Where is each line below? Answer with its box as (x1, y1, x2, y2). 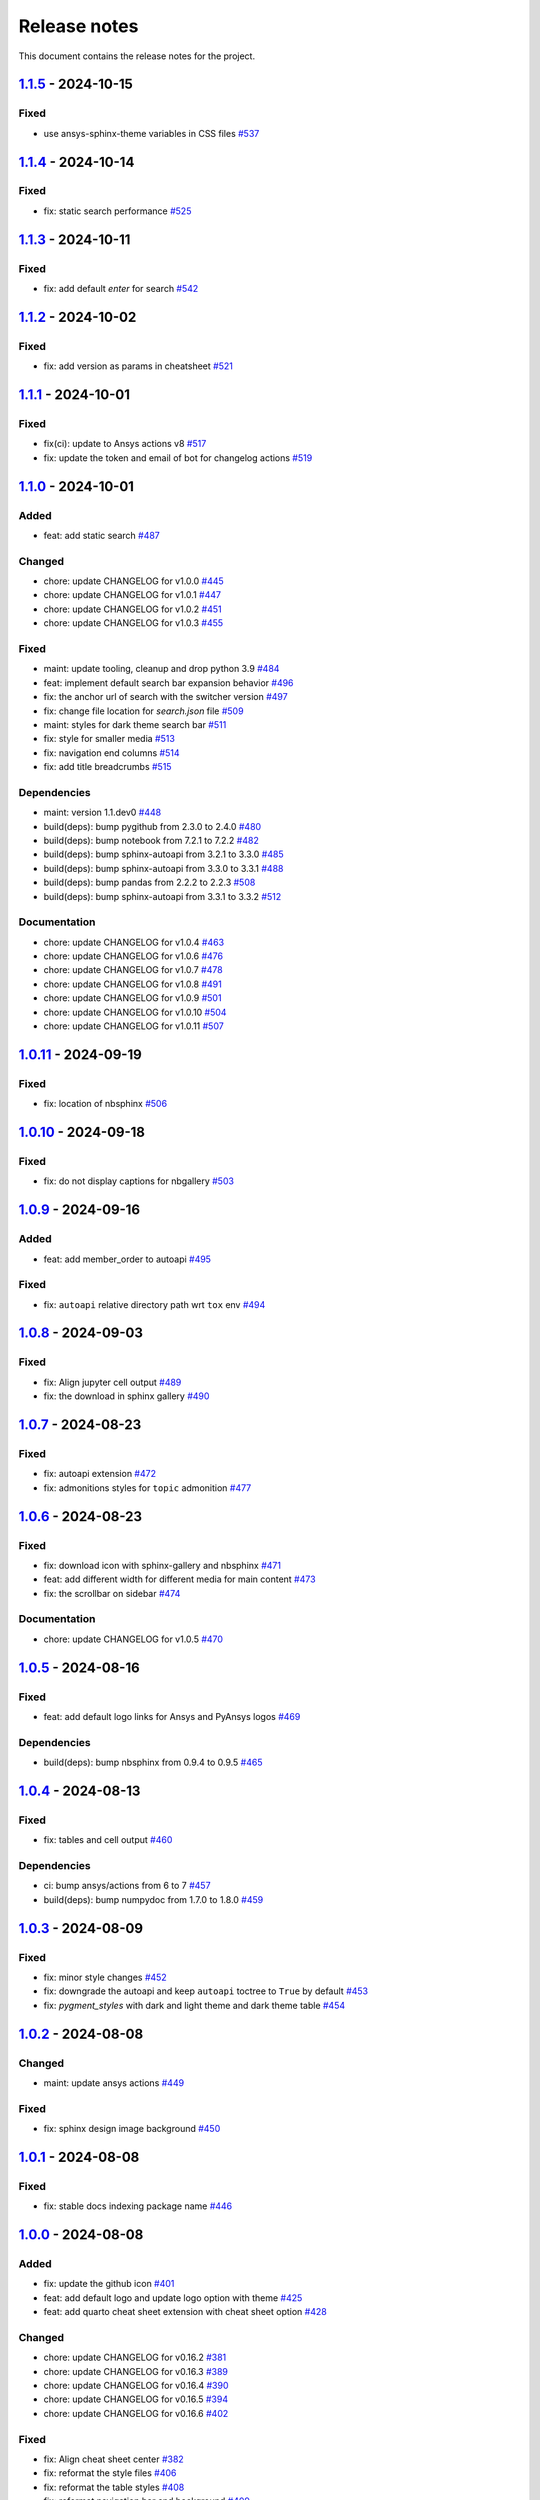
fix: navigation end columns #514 (43, 746, 180, 759)
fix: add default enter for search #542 (43, 283, 199, 295)
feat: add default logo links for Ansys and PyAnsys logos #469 (43, 1710, 301, 1722)
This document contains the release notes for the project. (18, 50, 255, 62)
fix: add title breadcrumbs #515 (43, 761, 172, 773)
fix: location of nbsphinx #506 (43, 1098, 168, 1110)
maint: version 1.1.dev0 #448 (43, 806, 162, 819)
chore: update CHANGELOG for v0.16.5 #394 (43, 2393, 229, 2405)
